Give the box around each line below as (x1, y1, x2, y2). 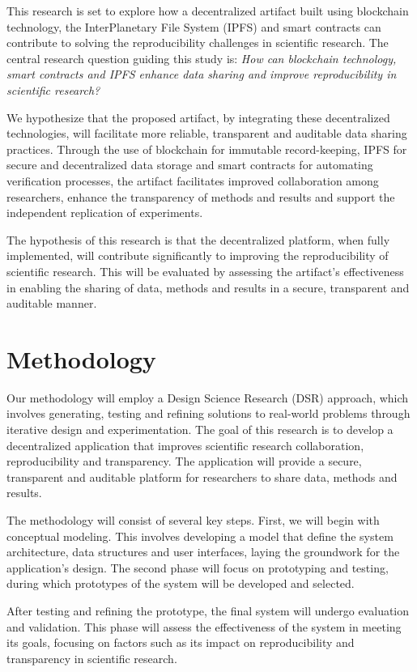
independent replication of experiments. (6, 204, 203, 221)
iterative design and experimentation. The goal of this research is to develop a (6, 421, 394, 437)
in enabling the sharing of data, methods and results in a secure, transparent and (6, 279, 410, 296)
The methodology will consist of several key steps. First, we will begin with (6, 511, 380, 528)
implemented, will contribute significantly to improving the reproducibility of (6, 247, 389, 264)
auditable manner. (6, 295, 97, 312)
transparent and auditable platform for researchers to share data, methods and (6, 468, 398, 485)
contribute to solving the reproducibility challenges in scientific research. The (6, 34, 389, 51)
